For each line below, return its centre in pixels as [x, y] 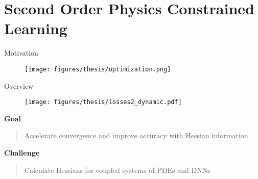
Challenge [22, 152]
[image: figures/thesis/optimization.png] [98, 69]
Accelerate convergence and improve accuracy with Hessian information [136, 135]
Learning [36, 28]
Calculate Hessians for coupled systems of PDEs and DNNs [117, 170]
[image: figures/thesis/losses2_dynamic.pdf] [103, 102]
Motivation [21, 53]
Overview [19, 85]
